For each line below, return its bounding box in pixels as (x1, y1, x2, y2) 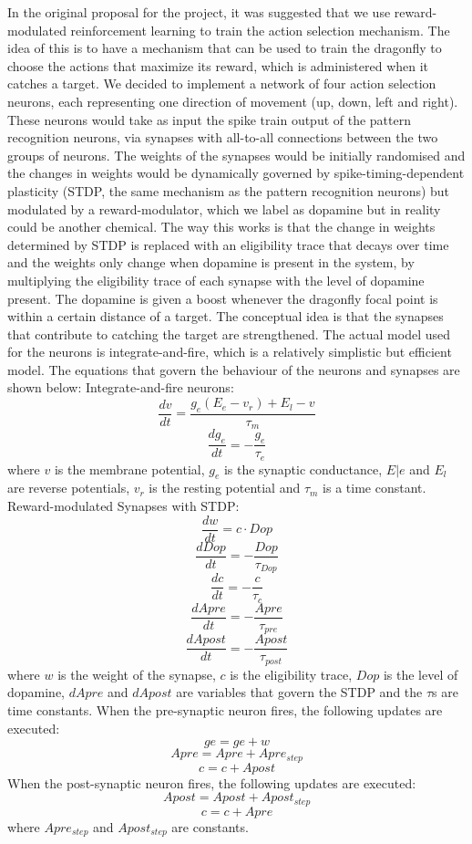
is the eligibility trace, (230, 664, 353, 683)
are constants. (171, 817, 249, 836)
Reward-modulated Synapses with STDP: (7, 496, 240, 516)
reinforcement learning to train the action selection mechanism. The (70, 20, 450, 39)
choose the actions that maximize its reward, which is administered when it (7, 56, 429, 75)
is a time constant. (323, 478, 426, 497)
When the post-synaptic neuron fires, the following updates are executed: (7, 773, 416, 792)
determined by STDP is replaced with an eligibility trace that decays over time (7, 234, 449, 254)
